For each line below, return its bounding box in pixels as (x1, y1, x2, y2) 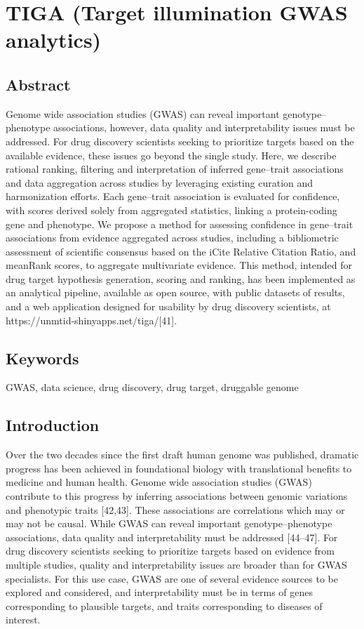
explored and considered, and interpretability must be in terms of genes (6, 585, 314, 600)
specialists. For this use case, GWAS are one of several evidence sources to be (6, 571, 338, 585)
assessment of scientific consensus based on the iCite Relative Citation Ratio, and (6, 244, 356, 258)
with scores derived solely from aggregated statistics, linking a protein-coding (6, 202, 337, 217)
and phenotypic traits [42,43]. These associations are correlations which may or (6, 502, 345, 517)
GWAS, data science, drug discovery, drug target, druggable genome (6, 380, 299, 395)
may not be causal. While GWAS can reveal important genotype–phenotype (6, 516, 332, 531)
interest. (6, 612, 41, 627)
